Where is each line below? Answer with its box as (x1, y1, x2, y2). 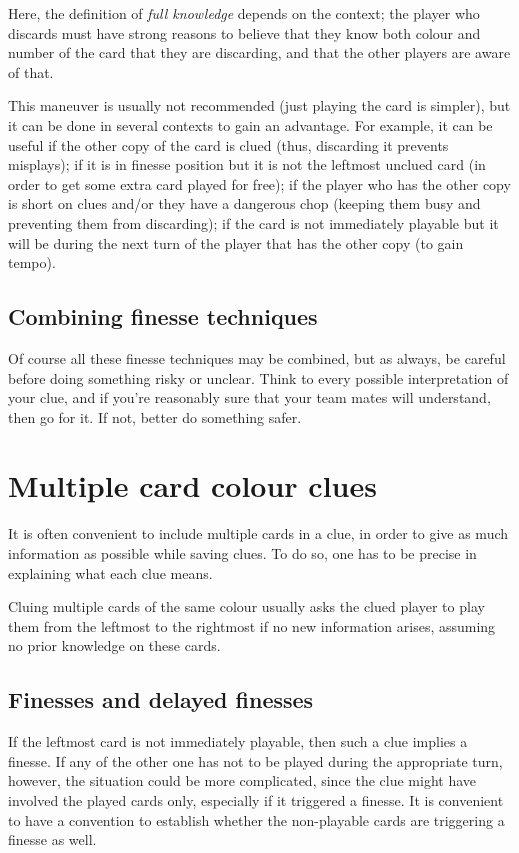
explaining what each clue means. (8, 562, 213, 583)
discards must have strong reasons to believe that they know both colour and (8, 22, 481, 43)
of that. (8, 61, 54, 82)
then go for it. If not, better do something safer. (8, 406, 302, 427)
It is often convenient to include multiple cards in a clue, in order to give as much (8, 523, 509, 544)
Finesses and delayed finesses (8, 684, 314, 715)
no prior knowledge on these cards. (8, 635, 221, 656)
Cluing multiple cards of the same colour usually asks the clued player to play (8, 596, 485, 617)
